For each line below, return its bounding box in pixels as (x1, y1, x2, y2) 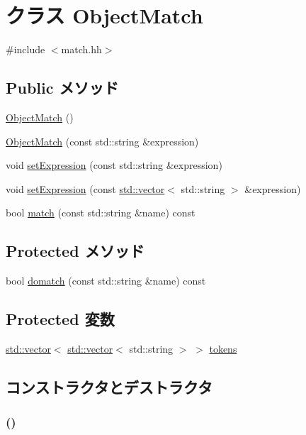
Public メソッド (6, 77, 119, 99)
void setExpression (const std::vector (6, 181, 165, 196)
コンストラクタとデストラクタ (6, 375, 212, 397)
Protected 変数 (6, 308, 115, 330)
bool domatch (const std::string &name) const (6, 273, 206, 288)
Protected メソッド (6, 240, 144, 262)
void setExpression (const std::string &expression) (6, 158, 222, 172)
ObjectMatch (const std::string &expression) (6, 133, 199, 148)
